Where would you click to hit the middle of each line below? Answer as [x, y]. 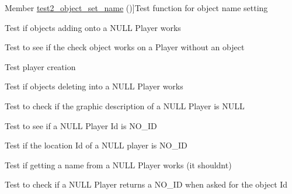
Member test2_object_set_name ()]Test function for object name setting [136, 8]
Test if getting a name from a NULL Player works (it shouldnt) [118, 164]
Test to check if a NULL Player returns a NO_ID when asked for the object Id [146, 184]
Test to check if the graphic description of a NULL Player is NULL [125, 105]
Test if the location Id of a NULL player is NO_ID [96, 145]
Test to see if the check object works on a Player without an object [125, 47]
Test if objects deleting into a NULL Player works [94, 86]
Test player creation [40, 66]
